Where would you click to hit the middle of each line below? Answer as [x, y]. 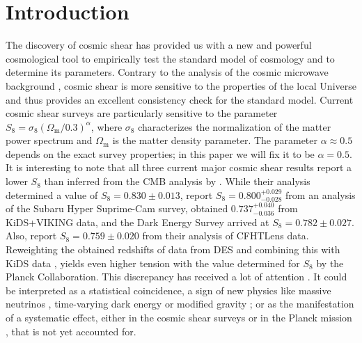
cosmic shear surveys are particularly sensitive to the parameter [142, 113]
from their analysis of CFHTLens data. [226, 236]
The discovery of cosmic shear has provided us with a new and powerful [159, 45]
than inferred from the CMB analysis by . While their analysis [177, 181]
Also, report [31, 236]
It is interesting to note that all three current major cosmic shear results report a [179, 167]
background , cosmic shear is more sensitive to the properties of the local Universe [181, 85]
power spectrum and [49, 140]
